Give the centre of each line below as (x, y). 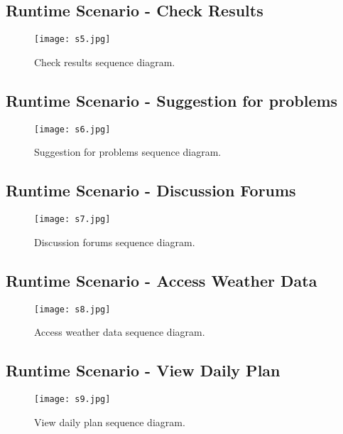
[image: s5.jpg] (72, 39)
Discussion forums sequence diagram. (115, 242)
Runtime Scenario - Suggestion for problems (172, 100)
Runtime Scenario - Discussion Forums (151, 190)
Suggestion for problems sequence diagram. (128, 152)
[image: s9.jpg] (72, 399)
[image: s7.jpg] (72, 219)
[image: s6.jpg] (72, 129)
